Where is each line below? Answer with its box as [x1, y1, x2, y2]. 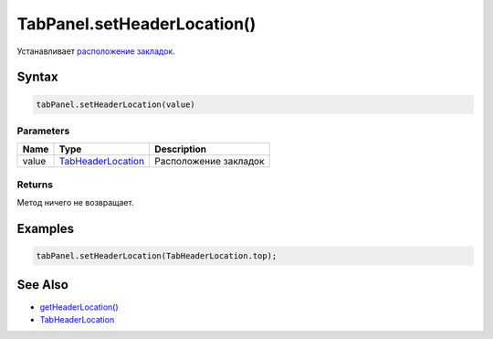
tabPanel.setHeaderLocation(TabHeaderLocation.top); [36, 251, 278, 261]
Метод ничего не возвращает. [16, 197, 134, 208]
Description [154, 143, 207, 155]
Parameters [16, 124, 70, 137]
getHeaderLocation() [39, 302, 119, 313]
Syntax [16, 69, 58, 85]
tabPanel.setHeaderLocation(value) [36, 99, 195, 110]
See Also [16, 277, 68, 292]
